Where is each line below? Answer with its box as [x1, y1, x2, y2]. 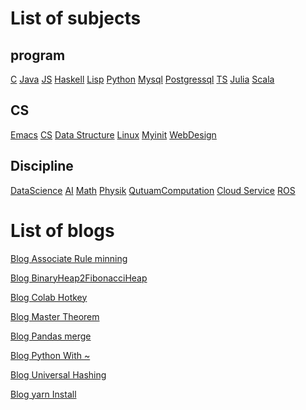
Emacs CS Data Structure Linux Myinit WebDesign [10, 128, 217, 141]
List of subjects [10, 7, 142, 30]
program [10, 47, 66, 64]
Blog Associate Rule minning [10, 252, 128, 264]
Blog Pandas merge [10, 330, 92, 342]
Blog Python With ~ [10, 349, 91, 361]
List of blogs [10, 219, 115, 242]
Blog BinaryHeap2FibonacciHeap [10, 272, 148, 284]
